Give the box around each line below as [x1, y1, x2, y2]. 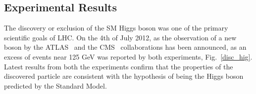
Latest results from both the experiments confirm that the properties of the [4, 61, 233, 71]
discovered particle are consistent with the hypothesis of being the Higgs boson [4, 71, 244, 81]
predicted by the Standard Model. [4, 80, 107, 91]
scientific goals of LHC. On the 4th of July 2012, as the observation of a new [4, 32, 237, 42]
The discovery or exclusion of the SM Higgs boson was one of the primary [4, 23, 228, 33]
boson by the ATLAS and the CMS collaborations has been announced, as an [4, 42, 247, 52]
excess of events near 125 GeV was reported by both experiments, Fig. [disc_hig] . [4, 51, 253, 62]
